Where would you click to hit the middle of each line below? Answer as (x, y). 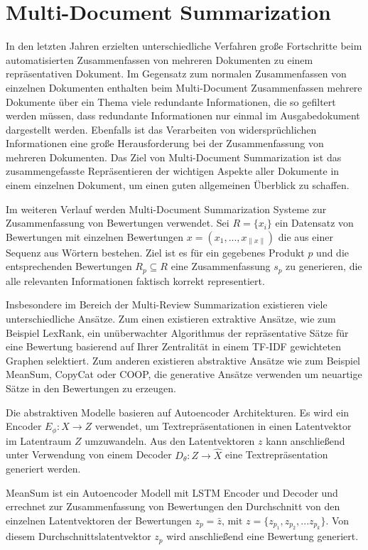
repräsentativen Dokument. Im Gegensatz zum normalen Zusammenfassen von (176, 74)
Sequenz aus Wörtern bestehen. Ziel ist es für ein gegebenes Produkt (155, 252)
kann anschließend (305, 440)
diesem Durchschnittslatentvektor (79, 536)
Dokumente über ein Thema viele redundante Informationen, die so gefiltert (171, 101)
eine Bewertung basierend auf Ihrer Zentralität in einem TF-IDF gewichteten (173, 346)
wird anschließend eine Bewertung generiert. (263, 536)
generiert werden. (43, 469)
